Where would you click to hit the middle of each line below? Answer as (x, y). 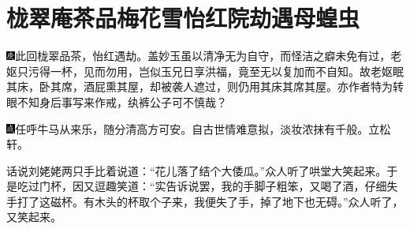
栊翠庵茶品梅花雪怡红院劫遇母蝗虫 (183, 18)
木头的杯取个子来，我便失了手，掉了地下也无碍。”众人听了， (249, 201)
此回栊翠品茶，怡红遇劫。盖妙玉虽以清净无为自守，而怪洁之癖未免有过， (203, 56)
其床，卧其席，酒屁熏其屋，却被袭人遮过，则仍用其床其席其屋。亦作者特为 (199, 86)
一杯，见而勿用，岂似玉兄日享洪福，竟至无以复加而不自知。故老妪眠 (227, 71)
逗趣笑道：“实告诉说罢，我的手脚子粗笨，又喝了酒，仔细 (240, 186)
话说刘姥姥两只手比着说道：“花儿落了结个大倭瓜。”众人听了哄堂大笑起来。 (197, 170)
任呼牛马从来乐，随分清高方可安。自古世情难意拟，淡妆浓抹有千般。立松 (203, 128)
